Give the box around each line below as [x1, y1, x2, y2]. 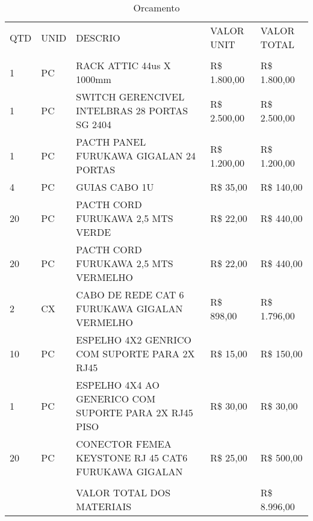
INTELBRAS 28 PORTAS [76, 103, 188, 117]
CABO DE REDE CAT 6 [76, 288, 184, 301]
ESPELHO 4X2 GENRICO [76, 333, 191, 347]
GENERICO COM [76, 392, 156, 405]
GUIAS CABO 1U [76, 180, 154, 194]
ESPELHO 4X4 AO [76, 378, 160, 392]
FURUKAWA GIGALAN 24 [76, 149, 196, 162]
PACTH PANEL [76, 135, 146, 149]
